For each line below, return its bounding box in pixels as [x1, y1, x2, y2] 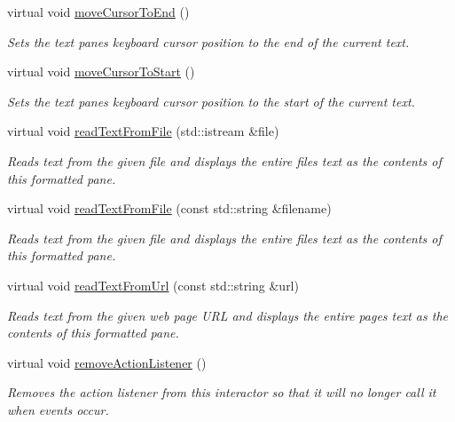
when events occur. [7, 400, 109, 418]
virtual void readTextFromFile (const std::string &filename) [7, 199, 332, 218]
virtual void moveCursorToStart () [7, 62, 195, 81]
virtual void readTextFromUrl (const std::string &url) [7, 275, 299, 294]
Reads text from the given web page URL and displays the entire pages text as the [7, 306, 448, 324]
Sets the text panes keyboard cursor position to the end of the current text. [7, 32, 410, 51]
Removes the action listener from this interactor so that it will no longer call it [7, 383, 436, 402]
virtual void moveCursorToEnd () [7, 3, 190, 20]
